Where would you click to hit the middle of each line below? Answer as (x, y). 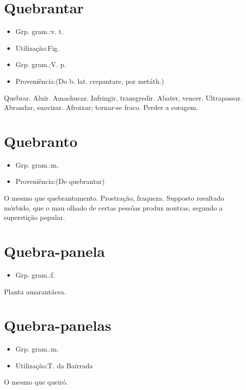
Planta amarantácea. (35, 291)
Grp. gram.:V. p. (41, 64)
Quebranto (41, 141)
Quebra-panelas (58, 325)
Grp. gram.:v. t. (39, 31)
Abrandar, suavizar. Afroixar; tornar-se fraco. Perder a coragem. (101, 107)
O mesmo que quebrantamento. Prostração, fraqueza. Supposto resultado (114, 198)
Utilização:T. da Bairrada (54, 365)
